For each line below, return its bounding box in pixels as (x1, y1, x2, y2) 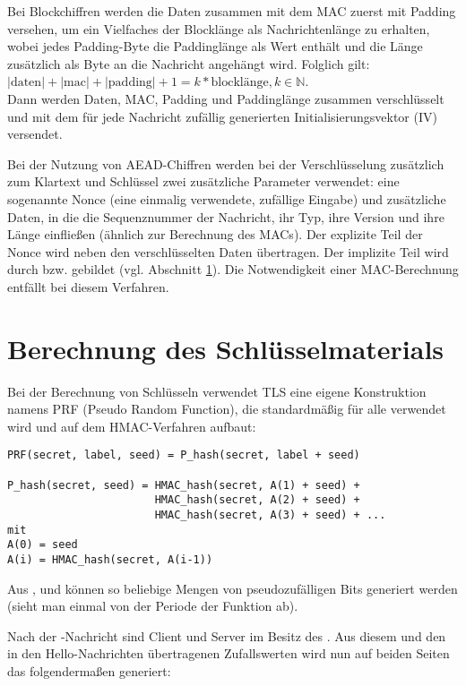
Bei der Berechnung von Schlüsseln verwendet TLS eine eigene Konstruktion (7, 382, 427, 400)
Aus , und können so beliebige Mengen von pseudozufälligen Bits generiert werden (7, 579, 458, 597)
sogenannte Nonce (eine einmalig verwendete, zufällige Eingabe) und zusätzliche (7, 189, 446, 208)
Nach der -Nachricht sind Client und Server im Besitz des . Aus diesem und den (7, 626, 446, 645)
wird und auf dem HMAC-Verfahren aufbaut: (7, 416, 256, 435)
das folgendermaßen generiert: (7, 662, 171, 681)
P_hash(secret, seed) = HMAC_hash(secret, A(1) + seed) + (7, 478, 360, 492)
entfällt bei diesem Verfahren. (7, 277, 169, 296)
